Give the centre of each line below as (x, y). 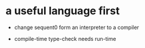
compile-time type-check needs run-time (65, 39)
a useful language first (63, 11)
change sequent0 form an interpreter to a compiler (77, 27)
